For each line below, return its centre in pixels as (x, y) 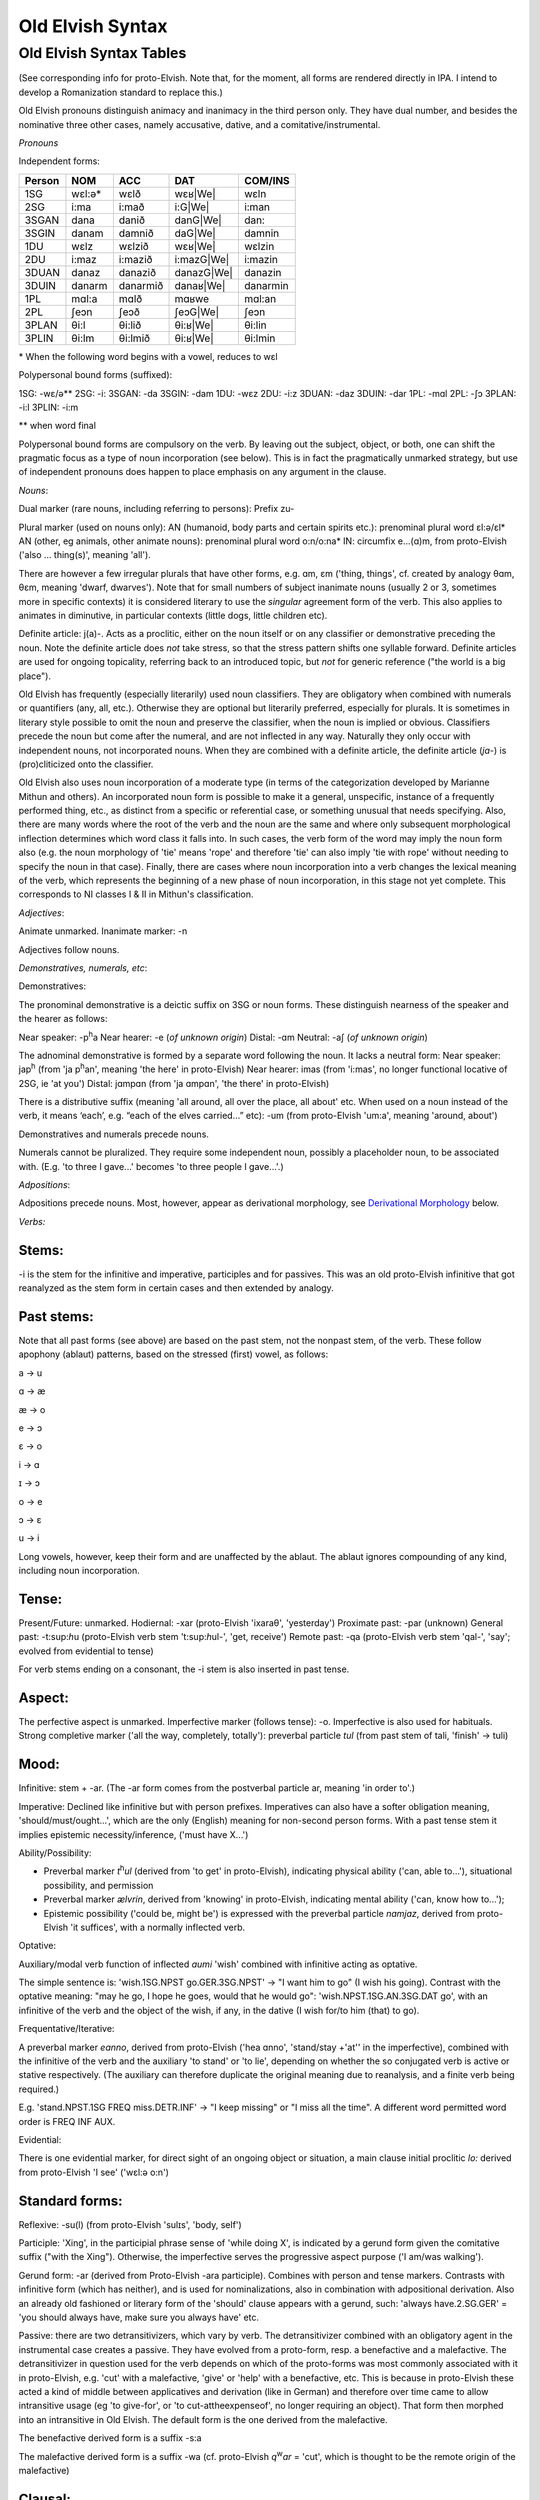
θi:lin (255, 325)
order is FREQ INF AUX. (67, 2121)
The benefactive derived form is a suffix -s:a (110, 2438)
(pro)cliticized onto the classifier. (86, 764)
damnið (136, 233)
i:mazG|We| (202, 259)
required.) (39, 2089)
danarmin (266, 285)
